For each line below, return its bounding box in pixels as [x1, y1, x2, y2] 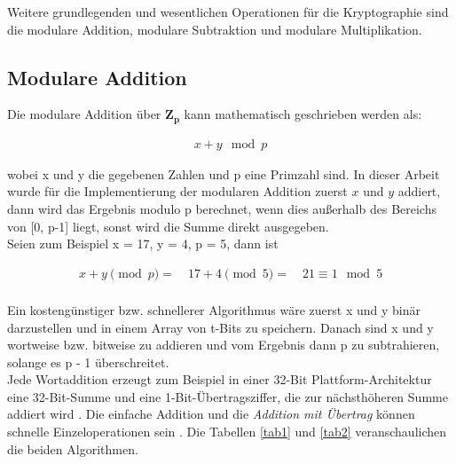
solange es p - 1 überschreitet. [7, 352, 169, 371]
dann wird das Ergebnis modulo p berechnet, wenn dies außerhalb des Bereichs [7, 200, 436, 218]
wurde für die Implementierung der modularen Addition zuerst [7, 182, 348, 201]
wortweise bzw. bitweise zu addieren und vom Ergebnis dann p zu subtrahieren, [7, 335, 440, 354]
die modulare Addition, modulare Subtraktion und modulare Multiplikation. [7, 20, 422, 38]
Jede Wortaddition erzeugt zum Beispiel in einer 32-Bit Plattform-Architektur [7, 370, 432, 389]
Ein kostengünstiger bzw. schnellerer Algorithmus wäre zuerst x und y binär [7, 300, 421, 319]
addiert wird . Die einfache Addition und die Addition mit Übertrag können [7, 405, 415, 423]
